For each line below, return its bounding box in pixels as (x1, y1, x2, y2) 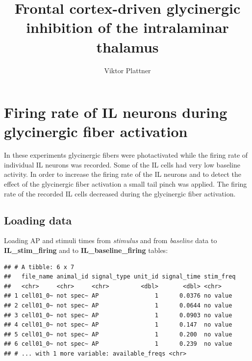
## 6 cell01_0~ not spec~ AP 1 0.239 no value (4, 340, 232, 348)
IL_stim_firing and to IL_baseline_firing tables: (4, 245, 168, 255)
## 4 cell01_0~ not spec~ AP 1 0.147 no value (4, 321, 232, 329)
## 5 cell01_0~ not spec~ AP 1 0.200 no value (4, 331, 232, 338)
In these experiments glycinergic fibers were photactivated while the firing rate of (4, 150, 248, 160)
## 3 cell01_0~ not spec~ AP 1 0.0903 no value (4, 311, 232, 319)
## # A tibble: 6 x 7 (4, 263, 75, 271)
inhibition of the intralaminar (26, 17, 229, 37)
